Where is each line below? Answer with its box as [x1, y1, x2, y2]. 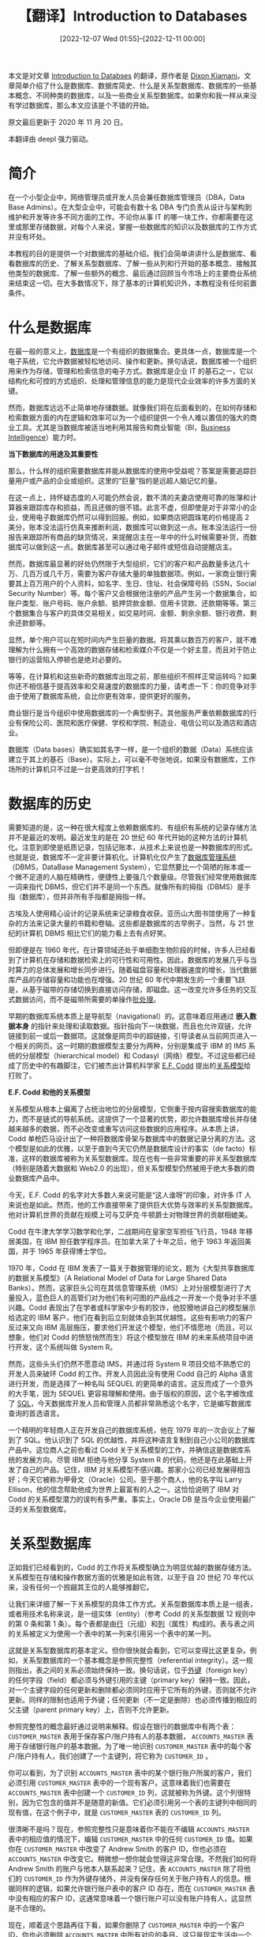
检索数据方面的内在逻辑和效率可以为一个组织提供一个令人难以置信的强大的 [8, 413, 250, 422]
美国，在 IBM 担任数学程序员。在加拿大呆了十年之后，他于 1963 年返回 [14, 1236, 245, 1245]
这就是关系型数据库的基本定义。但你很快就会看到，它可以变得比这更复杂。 [8, 1645, 250, 1655]
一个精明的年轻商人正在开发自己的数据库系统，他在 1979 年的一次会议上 [8, 1425, 242, 1434]
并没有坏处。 [8, 232, 50, 241]
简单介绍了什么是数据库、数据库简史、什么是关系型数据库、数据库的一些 [14, 81, 250, 90]
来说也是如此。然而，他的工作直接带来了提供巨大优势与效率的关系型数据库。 [8, 1200, 257, 1209]
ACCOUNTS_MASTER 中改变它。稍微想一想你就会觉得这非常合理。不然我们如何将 [8, 1854, 257, 1864]
